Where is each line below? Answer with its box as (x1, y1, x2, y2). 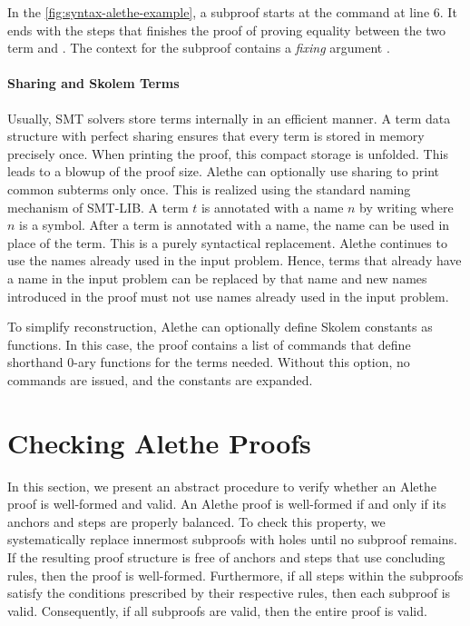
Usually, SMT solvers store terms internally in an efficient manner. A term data (7, 108, 451, 127)
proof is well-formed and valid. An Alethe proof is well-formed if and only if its (7, 494, 446, 513)
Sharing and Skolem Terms (7, 74, 180, 93)
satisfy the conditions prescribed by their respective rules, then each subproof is (7, 583, 451, 602)
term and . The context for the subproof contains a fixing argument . (7, 38, 390, 57)
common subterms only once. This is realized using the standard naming (7, 179, 411, 198)
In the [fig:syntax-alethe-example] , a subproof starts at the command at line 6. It (7, 3, 457, 21)
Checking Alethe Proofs (7, 423, 311, 461)
